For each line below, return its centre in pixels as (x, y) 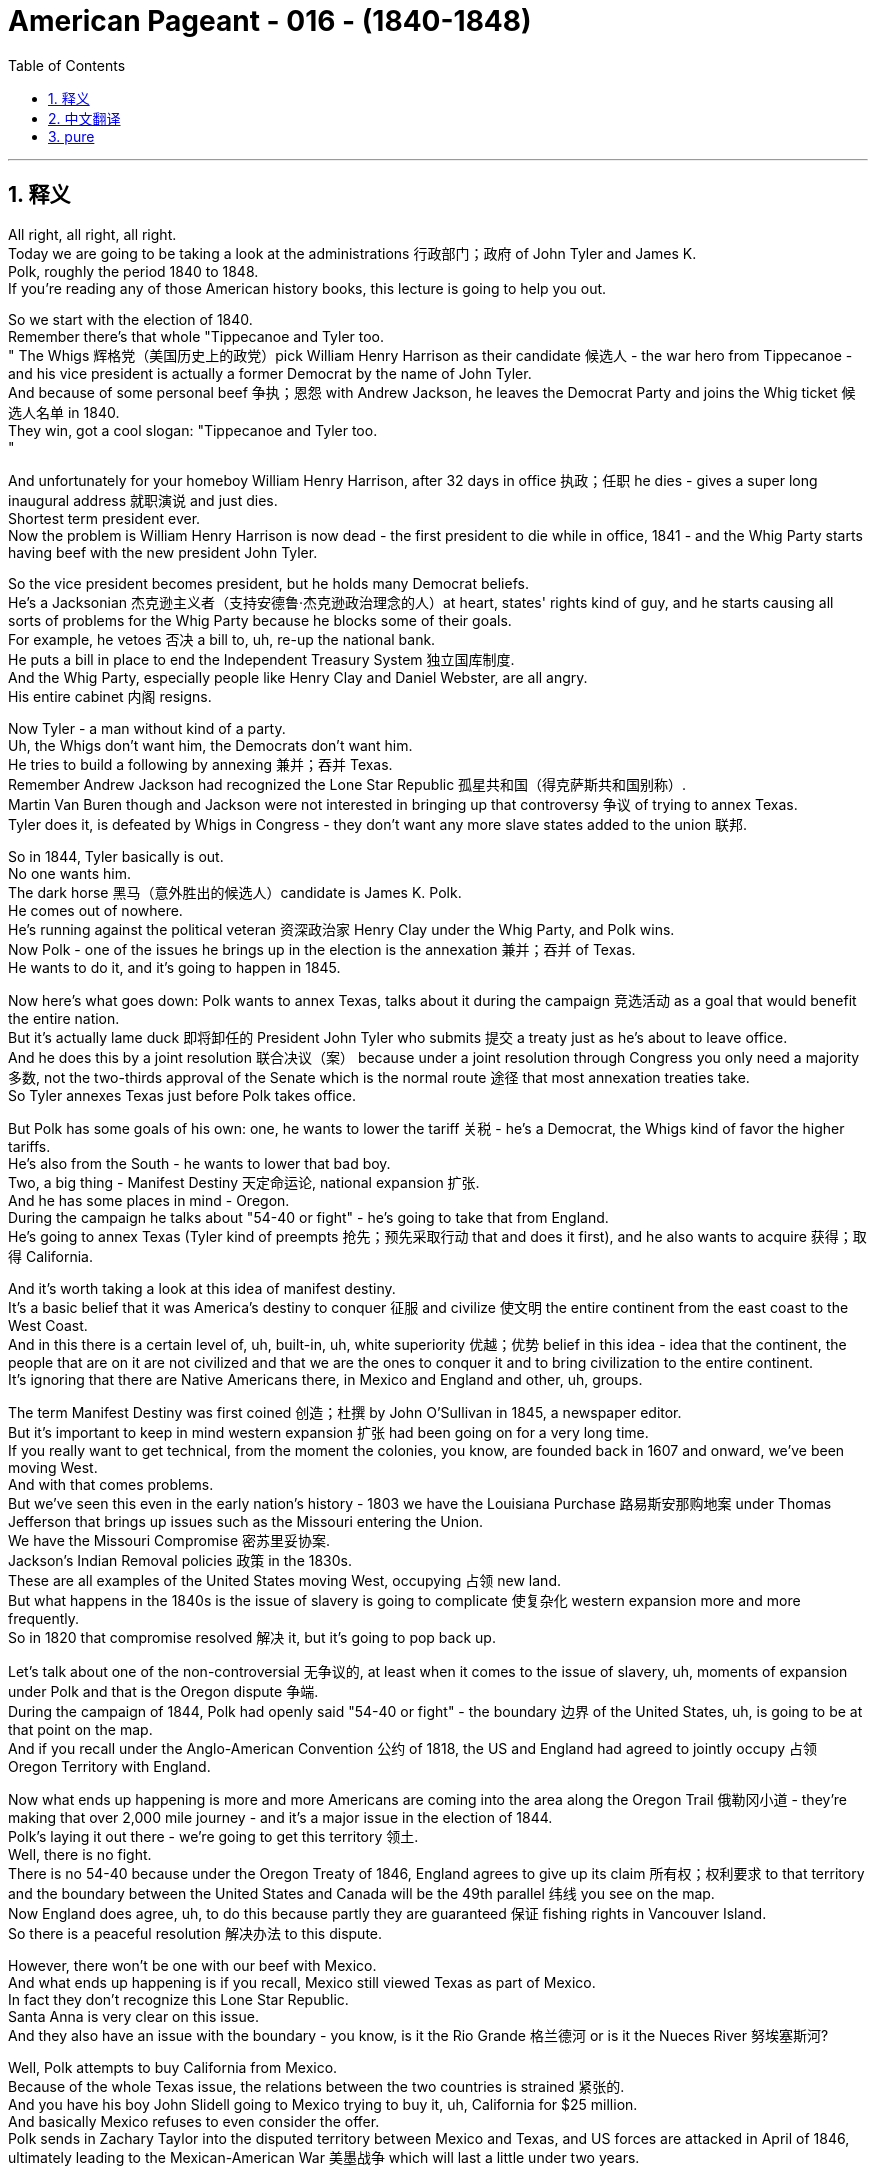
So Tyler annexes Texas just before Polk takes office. (182, 1095)
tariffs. (29, 1146)
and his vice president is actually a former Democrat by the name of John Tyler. (270, 373)
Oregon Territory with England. (109, 1766)
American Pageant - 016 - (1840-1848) (270, 21)
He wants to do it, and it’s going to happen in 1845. (174, 967)
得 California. (51, 1256)
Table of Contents (67, 65)
